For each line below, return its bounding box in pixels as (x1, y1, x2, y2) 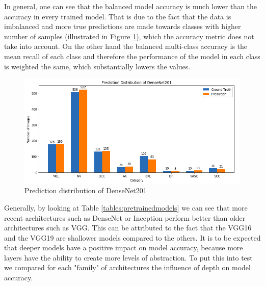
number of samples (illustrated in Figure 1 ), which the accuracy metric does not (4, 31, 254, 41)
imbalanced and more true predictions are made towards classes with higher (4, 21, 241, 32)
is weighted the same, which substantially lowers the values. (4, 61, 191, 71)
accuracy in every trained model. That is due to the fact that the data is (4, 11, 231, 21)
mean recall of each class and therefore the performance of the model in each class (4, 50, 260, 61)
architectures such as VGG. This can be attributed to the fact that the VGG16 (4, 222, 252, 233)
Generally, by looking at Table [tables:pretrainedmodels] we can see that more (4, 202, 248, 213)
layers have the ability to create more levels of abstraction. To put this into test (4, 252, 253, 263)
